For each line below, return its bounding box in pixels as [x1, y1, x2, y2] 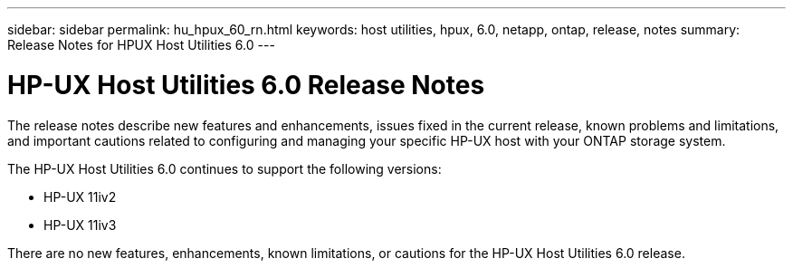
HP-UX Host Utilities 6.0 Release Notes [7, 69, 485, 100]
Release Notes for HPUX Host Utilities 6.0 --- [7, 37, 275, 53]
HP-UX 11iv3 [43, 216, 117, 233]
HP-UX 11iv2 [43, 188, 117, 205]
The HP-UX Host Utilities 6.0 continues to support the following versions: [7, 160, 442, 177]
